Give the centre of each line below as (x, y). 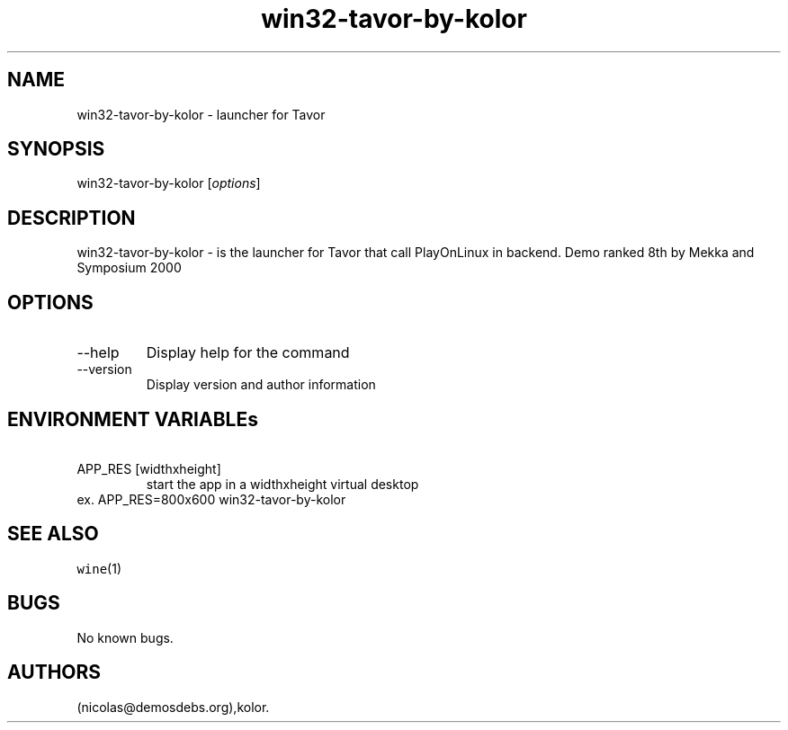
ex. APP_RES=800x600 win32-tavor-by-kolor (211, 499)
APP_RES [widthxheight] (149, 468)
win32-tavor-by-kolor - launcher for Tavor (201, 114)
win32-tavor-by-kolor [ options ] (169, 183)
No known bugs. (125, 637)
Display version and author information (261, 385)
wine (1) (99, 568)
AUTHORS (54, 672)
